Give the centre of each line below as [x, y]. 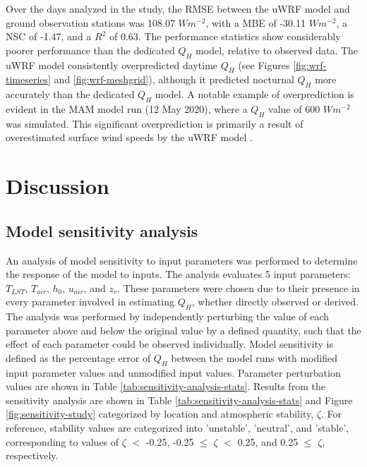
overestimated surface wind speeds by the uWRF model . [129, 137]
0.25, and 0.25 [268, 441]
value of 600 [294, 108]
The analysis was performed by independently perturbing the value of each [168, 316]
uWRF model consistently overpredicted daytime [112, 65]
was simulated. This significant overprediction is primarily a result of [155, 123]
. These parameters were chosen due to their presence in [239, 287]
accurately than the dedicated [70, 94]
